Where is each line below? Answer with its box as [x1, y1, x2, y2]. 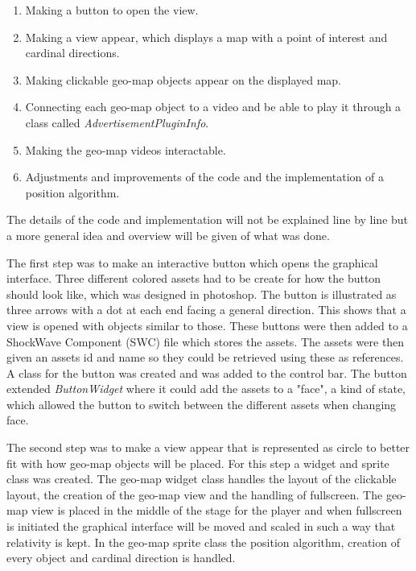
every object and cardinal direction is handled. [6, 549, 236, 566]
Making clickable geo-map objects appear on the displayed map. [25, 71, 341, 88]
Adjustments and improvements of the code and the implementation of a [25, 168, 384, 185]
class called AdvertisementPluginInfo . [25, 114, 209, 130]
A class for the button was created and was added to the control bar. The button [6, 364, 407, 381]
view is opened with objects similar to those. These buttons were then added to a [6, 317, 408, 333]
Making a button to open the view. [25, 2, 199, 18]
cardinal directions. [25, 44, 120, 61]
